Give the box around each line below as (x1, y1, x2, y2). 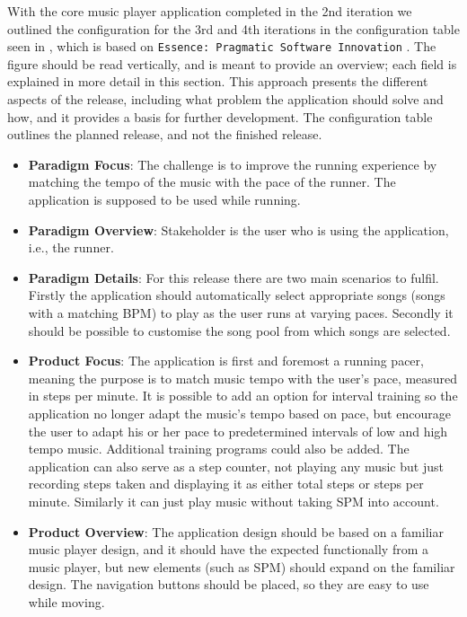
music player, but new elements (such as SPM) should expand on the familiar (28, 557, 455, 576)
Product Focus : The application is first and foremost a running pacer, (28, 351, 424, 370)
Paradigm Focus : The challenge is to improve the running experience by (28, 154, 437, 173)
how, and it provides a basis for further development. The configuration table (7, 107, 433, 126)
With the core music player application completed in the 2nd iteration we (7, 2, 412, 20)
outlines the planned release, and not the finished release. (7, 125, 322, 144)
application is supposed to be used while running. (28, 190, 301, 208)
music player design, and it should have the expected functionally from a (28, 540, 429, 559)
